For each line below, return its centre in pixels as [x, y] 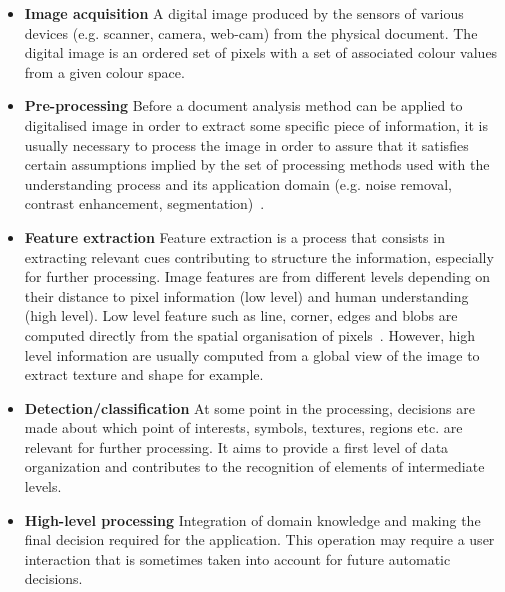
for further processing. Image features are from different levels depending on [257, 276]
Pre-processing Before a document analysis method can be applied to [243, 105]
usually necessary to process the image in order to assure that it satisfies [246, 144]
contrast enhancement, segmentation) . [144, 203]
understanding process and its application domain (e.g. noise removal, [238, 183]
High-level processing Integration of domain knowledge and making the [252, 519]
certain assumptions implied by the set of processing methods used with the [257, 164]
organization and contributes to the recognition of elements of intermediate [254, 466]
